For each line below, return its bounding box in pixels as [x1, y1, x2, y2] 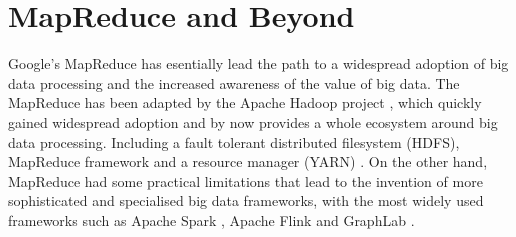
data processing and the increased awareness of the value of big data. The [8, 72, 460, 93]
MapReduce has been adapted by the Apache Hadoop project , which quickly [8, 92, 482, 113]
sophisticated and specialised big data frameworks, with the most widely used [8, 190, 484, 211]
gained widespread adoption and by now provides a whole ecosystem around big [8, 111, 498, 132]
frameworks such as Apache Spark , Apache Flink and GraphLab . [8, 209, 415, 230]
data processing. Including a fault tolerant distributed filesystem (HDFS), [8, 131, 460, 152]
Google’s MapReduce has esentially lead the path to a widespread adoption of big [8, 53, 509, 74]
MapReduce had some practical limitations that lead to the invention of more [8, 170, 483, 191]
